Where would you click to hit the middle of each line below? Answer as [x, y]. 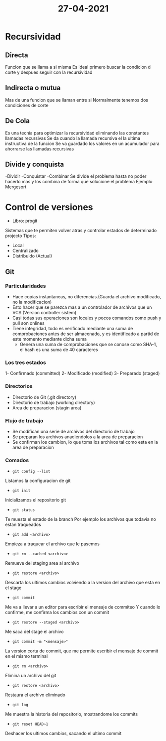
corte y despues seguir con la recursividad [49, 72]
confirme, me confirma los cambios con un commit [57, 613]
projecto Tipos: [21, 236]
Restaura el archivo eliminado [35, 695]
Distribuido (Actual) [32, 256]
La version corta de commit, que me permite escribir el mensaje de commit [82, 651]
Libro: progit [25, 221]
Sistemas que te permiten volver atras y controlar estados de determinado [81, 231]
